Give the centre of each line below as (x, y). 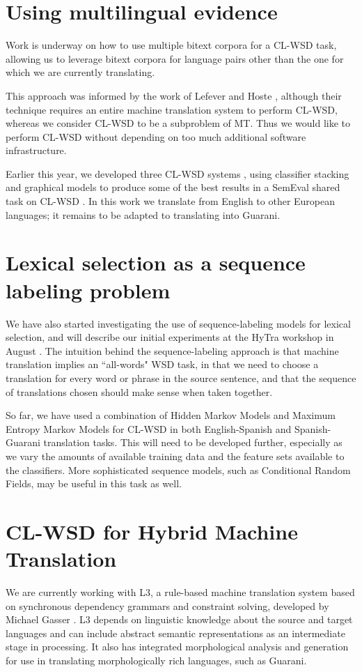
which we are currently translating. (80, 72)
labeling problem (88, 290)
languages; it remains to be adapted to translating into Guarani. (143, 214)
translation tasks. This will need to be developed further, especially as (193, 442)
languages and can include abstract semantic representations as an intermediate (175, 633)
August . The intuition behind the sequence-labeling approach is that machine (172, 350)
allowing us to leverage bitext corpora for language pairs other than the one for (175, 58)
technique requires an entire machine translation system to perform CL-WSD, (172, 109)
